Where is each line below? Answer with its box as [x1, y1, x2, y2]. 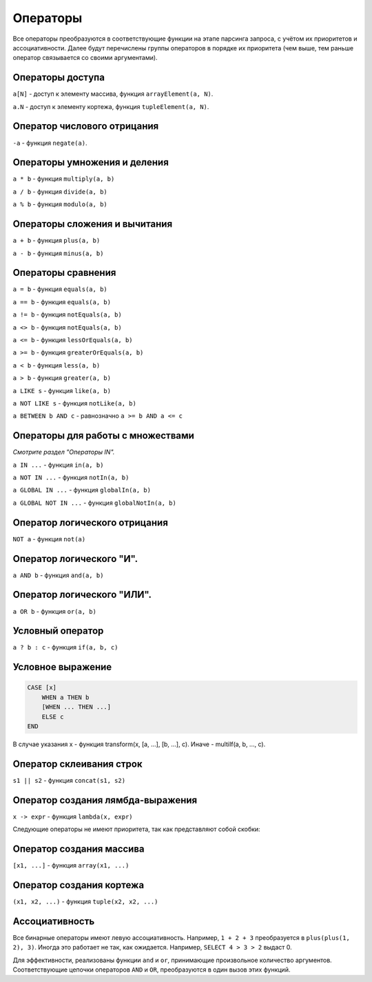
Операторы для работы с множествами [12, 430, 194, 441]
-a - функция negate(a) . [12, 139, 87, 147]
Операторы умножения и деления [12, 157, 169, 168]
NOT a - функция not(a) [12, 534, 86, 543]
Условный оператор [12, 625, 104, 637]
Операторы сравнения [12, 267, 116, 279]
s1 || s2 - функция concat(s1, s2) [12, 776, 126, 784]
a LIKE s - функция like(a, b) [12, 386, 112, 394]
